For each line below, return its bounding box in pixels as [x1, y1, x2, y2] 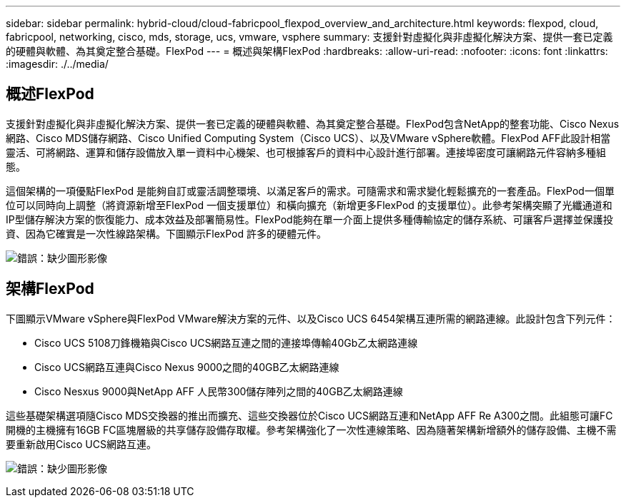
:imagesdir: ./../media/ [6, 58, 109, 70]
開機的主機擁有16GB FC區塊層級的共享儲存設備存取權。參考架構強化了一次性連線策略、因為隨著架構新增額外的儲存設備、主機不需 [6, 423, 617, 436]
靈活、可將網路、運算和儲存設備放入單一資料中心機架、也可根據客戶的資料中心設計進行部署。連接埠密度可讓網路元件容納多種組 [6, 146, 606, 158]
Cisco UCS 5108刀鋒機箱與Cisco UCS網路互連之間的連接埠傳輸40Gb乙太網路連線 [34, 336, 418, 349]
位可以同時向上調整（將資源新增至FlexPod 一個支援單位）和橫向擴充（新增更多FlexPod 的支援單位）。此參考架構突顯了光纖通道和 [6, 198, 612, 211]
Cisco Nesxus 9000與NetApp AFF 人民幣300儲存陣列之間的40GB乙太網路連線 [34, 385, 403, 397]
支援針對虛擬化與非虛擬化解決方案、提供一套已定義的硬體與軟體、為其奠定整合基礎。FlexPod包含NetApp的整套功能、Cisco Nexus [6, 117, 620, 130]
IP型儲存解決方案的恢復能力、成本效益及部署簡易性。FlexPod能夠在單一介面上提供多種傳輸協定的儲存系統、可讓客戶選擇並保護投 [6, 213, 613, 225]
